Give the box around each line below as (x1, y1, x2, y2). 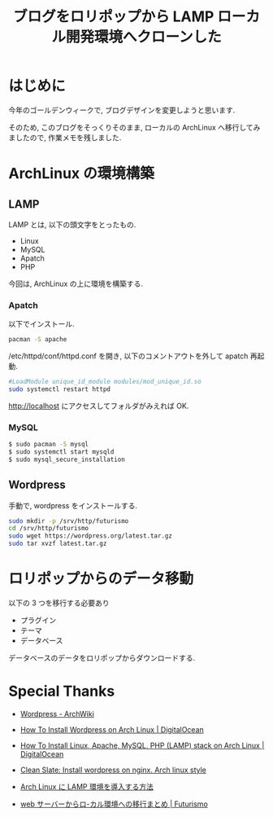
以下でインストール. (8, 319, 75, 329)
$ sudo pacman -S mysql (8, 441, 89, 449)
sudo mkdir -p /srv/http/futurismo (8, 516, 129, 525)
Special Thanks (8, 682, 115, 701)
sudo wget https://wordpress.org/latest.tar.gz (8, 532, 173, 540)
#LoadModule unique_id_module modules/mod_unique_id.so (8, 378, 201, 386)
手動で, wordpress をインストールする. (8, 500, 138, 510)
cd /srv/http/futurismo (8, 525, 89, 533)
